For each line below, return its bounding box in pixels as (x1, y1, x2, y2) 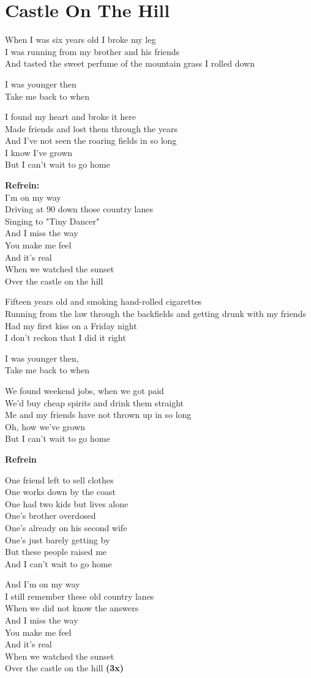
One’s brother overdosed (5, 509, 96, 522)
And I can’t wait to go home (5, 557, 112, 570)
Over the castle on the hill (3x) (5, 661, 124, 674)
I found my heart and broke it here (5, 110, 137, 123)
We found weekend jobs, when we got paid (5, 384, 164, 397)
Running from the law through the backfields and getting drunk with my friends (5, 307, 306, 319)
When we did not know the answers (5, 602, 139, 614)
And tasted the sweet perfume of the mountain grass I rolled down (5, 57, 255, 70)
